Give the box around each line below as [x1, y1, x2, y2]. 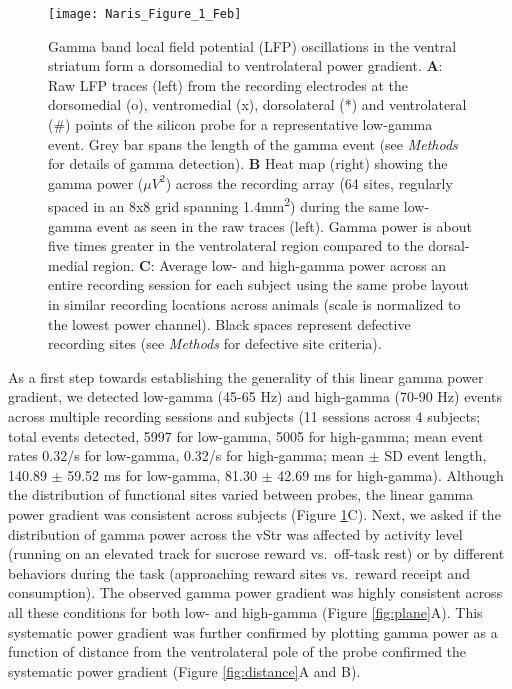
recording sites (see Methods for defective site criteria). [48, 333, 382, 354]
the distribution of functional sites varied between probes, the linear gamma [8, 484, 474, 505]
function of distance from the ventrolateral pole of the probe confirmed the [8, 641, 467, 662]
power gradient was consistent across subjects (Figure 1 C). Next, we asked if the [8, 503, 501, 524]
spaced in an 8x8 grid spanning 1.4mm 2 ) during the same [48, 193, 400, 217]
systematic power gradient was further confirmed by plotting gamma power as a [8, 621, 498, 642]
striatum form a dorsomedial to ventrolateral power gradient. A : [48, 55, 443, 76]
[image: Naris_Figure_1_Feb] [48, 7, 242, 21]
